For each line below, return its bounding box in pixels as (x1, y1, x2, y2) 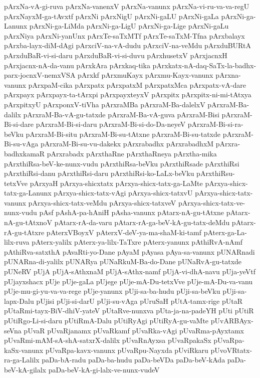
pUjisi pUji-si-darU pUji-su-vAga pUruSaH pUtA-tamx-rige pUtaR (36, 295, 243, 306)
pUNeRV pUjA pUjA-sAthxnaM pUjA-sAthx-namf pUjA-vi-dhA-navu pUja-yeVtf (4, 266, 256, 277)
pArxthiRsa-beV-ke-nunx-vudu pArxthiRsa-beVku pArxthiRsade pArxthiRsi (4, 158, 239, 168)
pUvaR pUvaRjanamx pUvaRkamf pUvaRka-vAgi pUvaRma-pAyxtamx (24, 325, 244, 335)
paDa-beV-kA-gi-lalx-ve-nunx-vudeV (48, 364, 160, 374)
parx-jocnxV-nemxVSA (4, 70, 76, 80)
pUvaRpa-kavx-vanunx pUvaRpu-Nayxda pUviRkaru (45, 344, 208, 355)
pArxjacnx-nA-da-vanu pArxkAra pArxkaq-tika (4, 60, 150, 70)
